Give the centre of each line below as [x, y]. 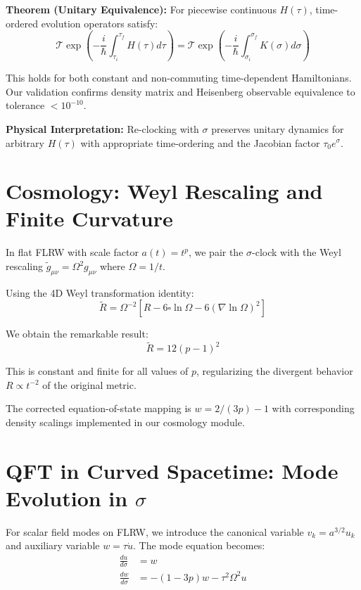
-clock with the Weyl [297, 252]
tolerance [25, 105]
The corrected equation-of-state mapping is [99, 408]
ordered [22, 23]
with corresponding [313, 408]
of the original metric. [89, 384]
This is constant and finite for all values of [97, 371]
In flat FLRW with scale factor [72, 252]
